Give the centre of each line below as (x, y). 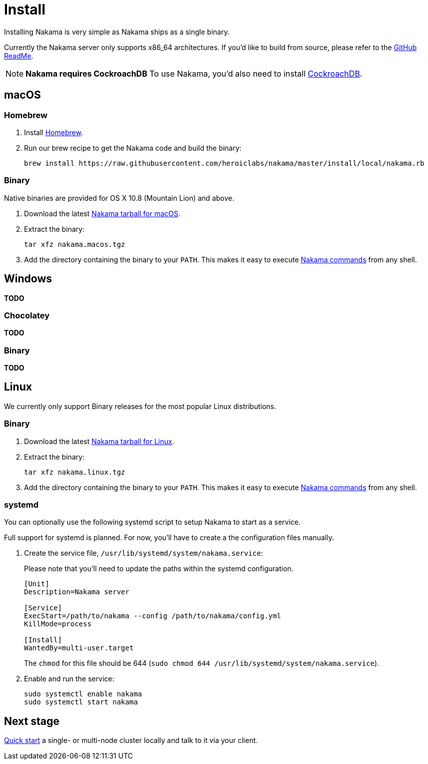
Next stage (32, 721)
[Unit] (37, 584)
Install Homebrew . (53, 132)
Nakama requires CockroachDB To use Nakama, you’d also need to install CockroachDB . (194, 73)
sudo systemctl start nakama (81, 702)
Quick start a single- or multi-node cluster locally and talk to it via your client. (131, 740)
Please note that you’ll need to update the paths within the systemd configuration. (159, 569)
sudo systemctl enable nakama (83, 694)
